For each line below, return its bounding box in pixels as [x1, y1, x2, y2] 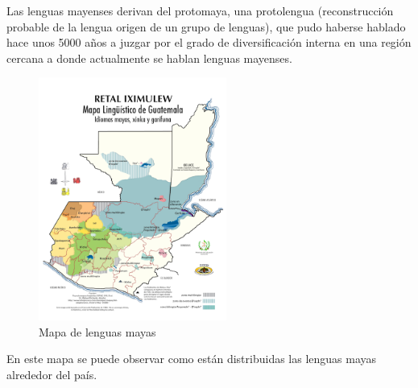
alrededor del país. [6, 365, 97, 382]
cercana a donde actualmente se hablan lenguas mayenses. [6, 49, 292, 66]
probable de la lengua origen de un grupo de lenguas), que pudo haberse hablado [6, 18, 406, 35]
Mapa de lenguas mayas [39, 323, 156, 340]
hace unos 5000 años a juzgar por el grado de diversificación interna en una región [6, 34, 412, 51]
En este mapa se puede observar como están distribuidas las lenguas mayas [6, 350, 377, 367]
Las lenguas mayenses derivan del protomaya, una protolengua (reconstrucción [6, 2, 394, 19]
